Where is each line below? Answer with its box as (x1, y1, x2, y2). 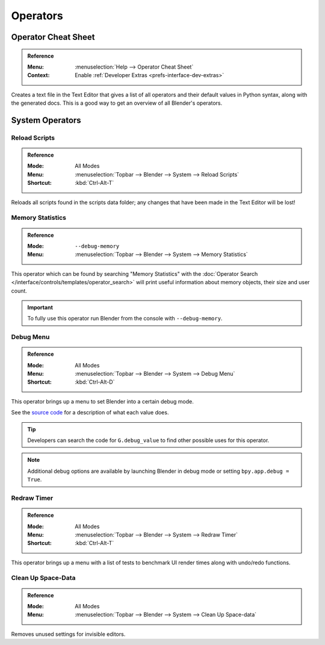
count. (11, 287, 27, 294)
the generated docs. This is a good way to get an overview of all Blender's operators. (11, 99, 223, 107)
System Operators (11, 115, 81, 125)
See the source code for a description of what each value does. (11, 409, 169, 416)
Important (27, 304, 54, 311)
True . (27, 476, 42, 483)
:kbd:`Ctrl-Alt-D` (75, 378, 115, 385)
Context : (27, 72, 50, 79)
